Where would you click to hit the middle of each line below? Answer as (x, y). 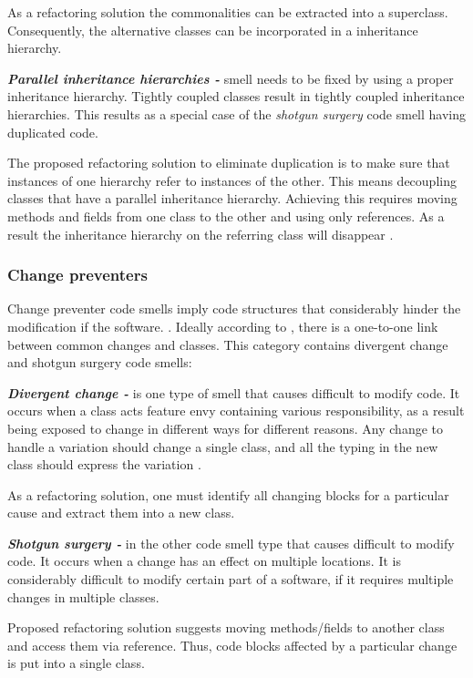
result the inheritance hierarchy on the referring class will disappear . (201, 234)
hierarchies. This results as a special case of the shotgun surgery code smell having (237, 113)
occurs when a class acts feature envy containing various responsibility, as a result (236, 411)
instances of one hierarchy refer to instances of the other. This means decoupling (232, 180)
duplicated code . (53, 132)
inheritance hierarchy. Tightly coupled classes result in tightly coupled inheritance (236, 96)
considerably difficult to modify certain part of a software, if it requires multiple (231, 579)
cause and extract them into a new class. (121, 513)
